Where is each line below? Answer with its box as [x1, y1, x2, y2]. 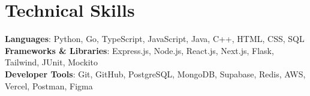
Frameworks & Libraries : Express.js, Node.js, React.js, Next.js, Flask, [5, 44, 274, 56]
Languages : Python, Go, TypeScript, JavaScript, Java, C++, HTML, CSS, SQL [5, 32, 305, 45]
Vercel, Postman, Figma [5, 79, 93, 92]
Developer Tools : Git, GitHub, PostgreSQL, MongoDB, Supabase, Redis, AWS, [5, 67, 306, 80]
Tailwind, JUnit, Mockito [5, 56, 98, 68]
